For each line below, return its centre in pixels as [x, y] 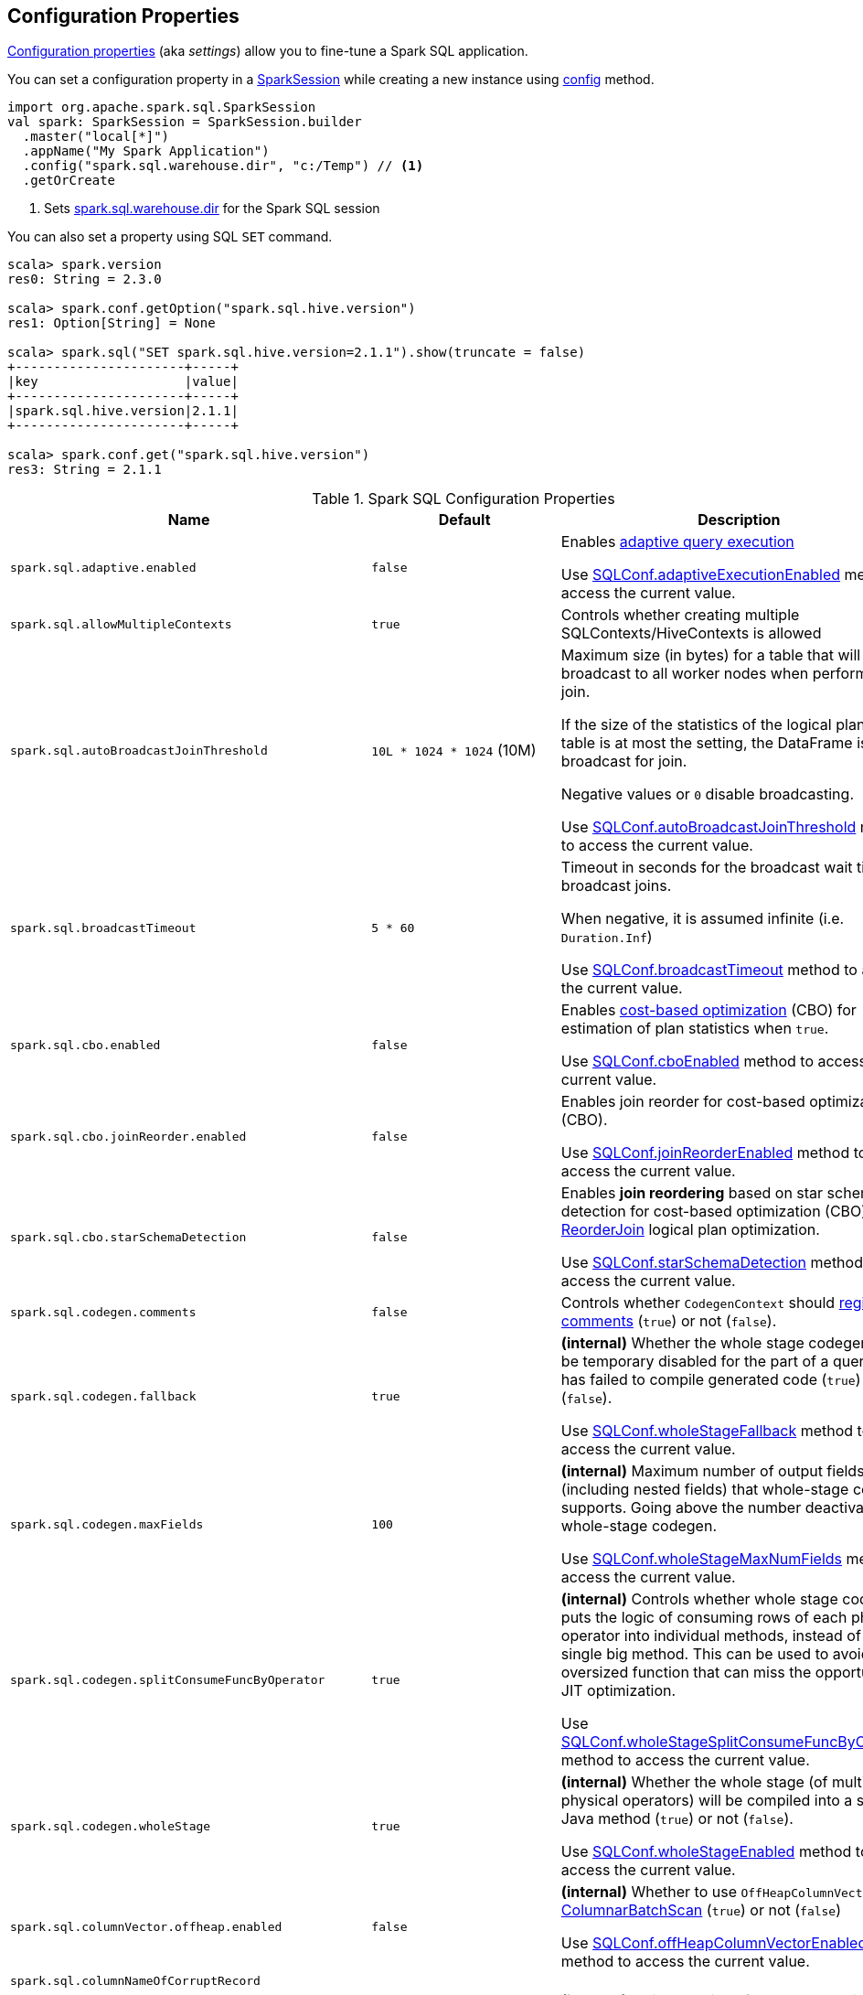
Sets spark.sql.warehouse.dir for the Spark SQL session [212, 209]
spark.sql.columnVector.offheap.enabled [146, 1926]
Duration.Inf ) [607, 937]
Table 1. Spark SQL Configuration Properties [463, 499]
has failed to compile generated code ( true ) [711, 1380]
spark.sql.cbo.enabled [85, 1045]
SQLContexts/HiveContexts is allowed [691, 633]
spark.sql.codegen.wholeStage [111, 1826]
